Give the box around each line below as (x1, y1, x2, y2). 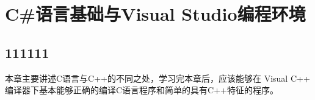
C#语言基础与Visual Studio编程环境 (5, 1, 306, 26)
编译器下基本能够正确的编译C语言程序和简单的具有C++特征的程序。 (5, 84, 278, 96)
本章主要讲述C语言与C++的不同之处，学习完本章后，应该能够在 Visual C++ (5, 71, 310, 84)
